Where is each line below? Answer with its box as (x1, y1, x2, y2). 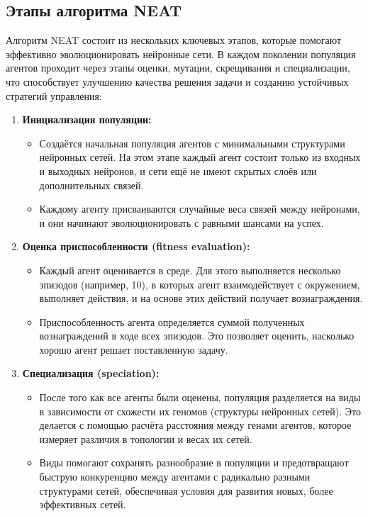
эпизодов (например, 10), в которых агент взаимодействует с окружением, (39, 276, 360, 291)
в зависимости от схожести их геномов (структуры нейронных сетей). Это (39, 403, 361, 418)
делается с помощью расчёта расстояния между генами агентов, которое (39, 417, 352, 432)
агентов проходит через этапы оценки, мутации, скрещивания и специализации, (6, 60, 350, 75)
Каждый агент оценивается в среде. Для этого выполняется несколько (39, 262, 341, 277)
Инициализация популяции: (22, 112, 152, 127)
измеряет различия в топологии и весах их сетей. (39, 431, 252, 446)
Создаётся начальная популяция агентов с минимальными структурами (39, 135, 345, 150)
